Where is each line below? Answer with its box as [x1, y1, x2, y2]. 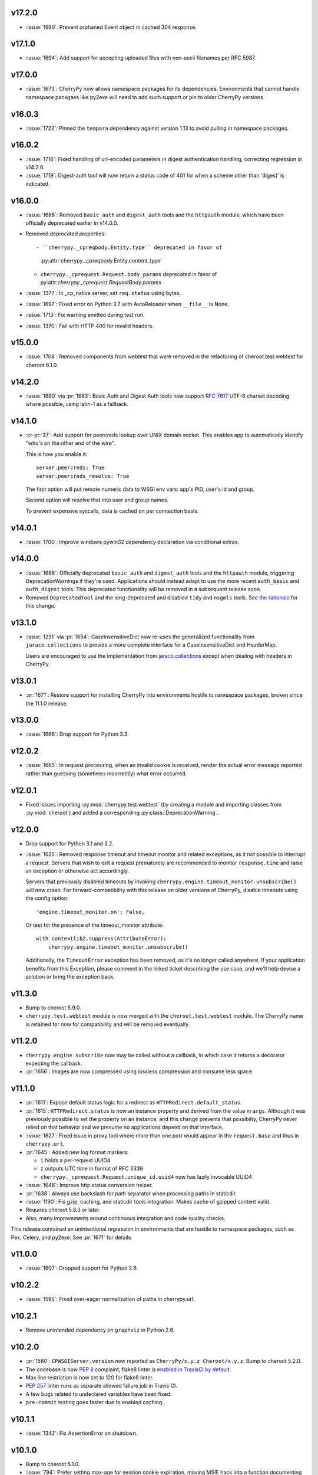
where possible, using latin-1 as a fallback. [25, 401, 129, 408]
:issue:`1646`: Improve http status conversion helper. [25, 1182, 153, 1189]
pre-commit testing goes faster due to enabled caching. [25, 1399, 164, 1406]
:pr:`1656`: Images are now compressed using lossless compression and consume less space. [25, 1068, 254, 1075]
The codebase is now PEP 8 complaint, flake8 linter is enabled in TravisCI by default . [25, 1366, 231, 1373]
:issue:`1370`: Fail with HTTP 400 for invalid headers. [25, 322, 154, 329]
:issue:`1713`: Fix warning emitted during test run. [25, 312, 145, 319]
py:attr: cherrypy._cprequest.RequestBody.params [40, 278, 162, 286]
